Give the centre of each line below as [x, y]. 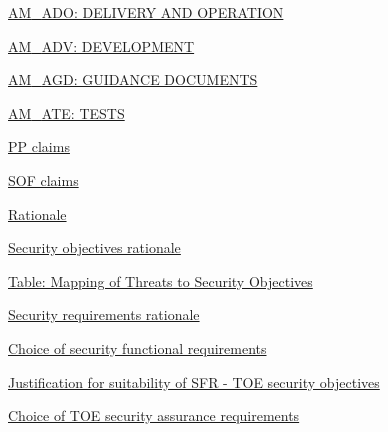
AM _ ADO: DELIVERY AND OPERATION [146, 12]
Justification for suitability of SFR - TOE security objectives [194, 381]
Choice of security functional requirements [137, 347]
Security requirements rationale [104, 314]
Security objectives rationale [94, 247]
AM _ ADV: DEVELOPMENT [101, 45]
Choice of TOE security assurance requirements [154, 415]
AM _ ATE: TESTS [66, 112]
